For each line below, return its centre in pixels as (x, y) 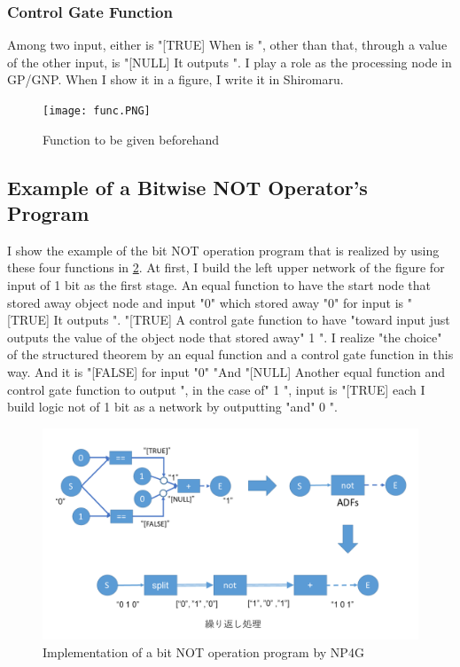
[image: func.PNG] (97, 111)
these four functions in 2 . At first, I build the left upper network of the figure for (226, 267)
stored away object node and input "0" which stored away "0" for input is (206, 302)
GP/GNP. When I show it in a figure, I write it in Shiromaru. (175, 79)
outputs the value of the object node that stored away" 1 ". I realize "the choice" (225, 337)
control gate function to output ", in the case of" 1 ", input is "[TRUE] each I (216, 389)
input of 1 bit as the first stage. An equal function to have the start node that (219, 285)
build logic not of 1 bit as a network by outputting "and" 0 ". (172, 407)
